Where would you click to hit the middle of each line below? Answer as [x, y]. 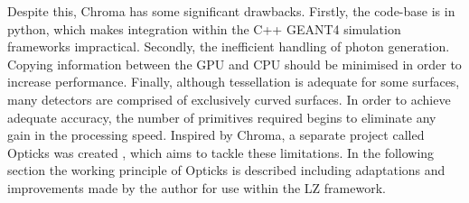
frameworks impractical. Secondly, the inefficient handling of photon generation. [229, 46]
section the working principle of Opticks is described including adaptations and [226, 170]
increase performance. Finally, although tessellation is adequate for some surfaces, [234, 82]
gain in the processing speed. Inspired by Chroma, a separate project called [216, 135]
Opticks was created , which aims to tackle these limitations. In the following [221, 152]
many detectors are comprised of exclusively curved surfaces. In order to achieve [229, 99]
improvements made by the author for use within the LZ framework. [197, 187]
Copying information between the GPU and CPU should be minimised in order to [234, 64]
